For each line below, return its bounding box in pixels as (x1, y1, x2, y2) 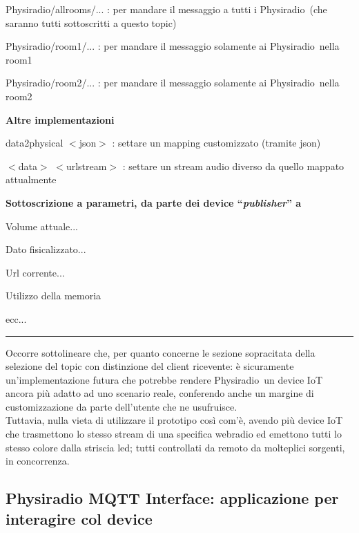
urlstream (66, 158, 107, 173)
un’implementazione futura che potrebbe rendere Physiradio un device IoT (6, 372, 323, 386)
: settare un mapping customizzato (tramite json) (112, 135, 321, 150)
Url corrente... (6, 265, 65, 279)
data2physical (6, 135, 64, 150)
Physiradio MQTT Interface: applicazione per (6, 487, 339, 509)
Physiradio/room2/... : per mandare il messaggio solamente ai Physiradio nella (6, 75, 340, 90)
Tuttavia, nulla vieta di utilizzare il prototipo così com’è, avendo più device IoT (6, 413, 343, 427)
